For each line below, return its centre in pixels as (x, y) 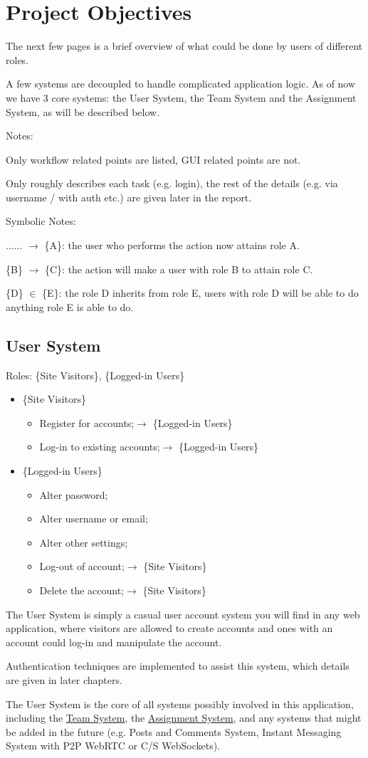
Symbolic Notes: (41, 221)
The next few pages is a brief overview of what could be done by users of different (184, 46)
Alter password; (74, 494)
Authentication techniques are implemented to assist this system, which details (178, 666)
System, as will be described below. (83, 111)
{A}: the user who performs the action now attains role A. (172, 245)
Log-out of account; (82, 566)
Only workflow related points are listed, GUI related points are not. (153, 159)
